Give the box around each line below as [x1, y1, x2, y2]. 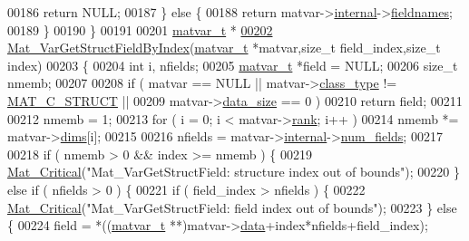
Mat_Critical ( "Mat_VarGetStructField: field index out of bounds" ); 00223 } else [7, 198, 457, 217]
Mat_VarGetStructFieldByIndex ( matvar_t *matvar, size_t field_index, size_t [7, 38, 441, 57]
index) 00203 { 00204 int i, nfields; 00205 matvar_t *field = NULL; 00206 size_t [7, 55, 458, 74]
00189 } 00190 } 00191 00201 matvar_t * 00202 [7, 20, 273, 39]
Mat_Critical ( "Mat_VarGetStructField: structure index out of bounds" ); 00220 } [7, 162, 460, 181]
